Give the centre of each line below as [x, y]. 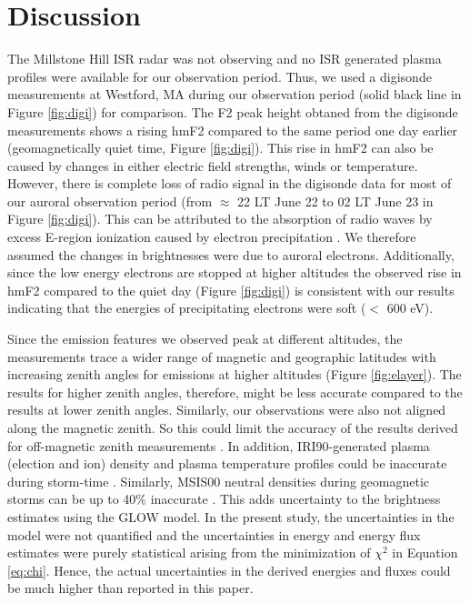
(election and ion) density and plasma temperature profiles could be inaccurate [227, 463]
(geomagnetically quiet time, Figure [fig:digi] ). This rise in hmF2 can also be [220, 148]
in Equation [425, 553]
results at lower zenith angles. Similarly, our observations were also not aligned [227, 410]
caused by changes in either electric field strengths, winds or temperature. [213, 165]
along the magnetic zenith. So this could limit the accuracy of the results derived [233, 427]
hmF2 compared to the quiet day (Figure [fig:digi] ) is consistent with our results [231, 290]
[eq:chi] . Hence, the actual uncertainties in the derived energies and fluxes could [229, 570]
